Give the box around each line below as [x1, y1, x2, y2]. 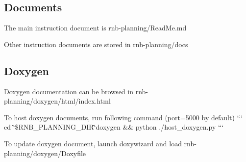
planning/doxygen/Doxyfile [4, 148, 86, 158]
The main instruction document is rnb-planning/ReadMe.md [4, 23, 187, 33]
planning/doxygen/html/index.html [4, 96, 111, 106]
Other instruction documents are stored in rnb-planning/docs [4, 39, 188, 49]
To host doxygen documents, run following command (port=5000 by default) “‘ [4, 112, 243, 122]
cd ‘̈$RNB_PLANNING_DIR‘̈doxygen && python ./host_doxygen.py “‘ [4, 122, 224, 132]
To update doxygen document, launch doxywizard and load [4, 138, 182, 148]
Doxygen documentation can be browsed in [4, 86, 133, 96]
